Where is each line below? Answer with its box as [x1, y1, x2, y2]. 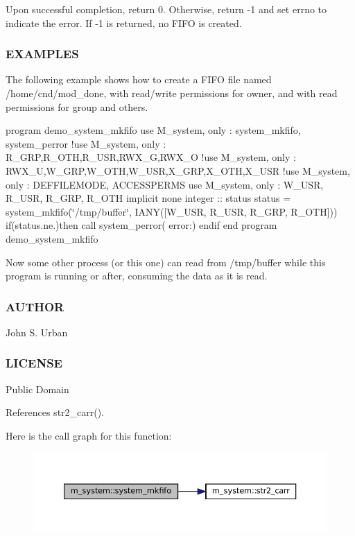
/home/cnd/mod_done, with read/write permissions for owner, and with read [6, 86, 338, 100]
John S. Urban [6, 325, 68, 339]
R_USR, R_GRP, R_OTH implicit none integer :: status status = [6, 191, 291, 205]
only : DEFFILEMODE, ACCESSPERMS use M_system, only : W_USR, [6, 177, 324, 191]
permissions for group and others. [6, 99, 148, 114]
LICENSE [6, 354, 62, 372]
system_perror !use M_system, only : [6, 136, 166, 150]
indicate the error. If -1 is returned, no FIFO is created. [6, 15, 242, 30]
